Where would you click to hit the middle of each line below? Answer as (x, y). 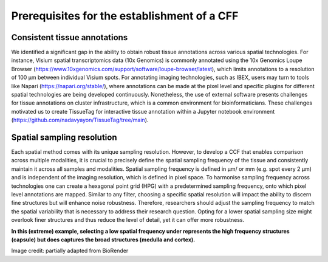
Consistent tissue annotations (70, 37)
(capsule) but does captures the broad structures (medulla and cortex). (103, 240)
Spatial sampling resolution (64, 137)
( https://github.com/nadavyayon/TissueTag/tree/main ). (80, 120)
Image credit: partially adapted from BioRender (70, 251)
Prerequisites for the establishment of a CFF (125, 16)
